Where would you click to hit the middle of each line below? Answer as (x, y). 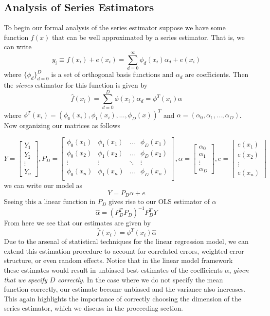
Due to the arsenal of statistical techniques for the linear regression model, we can (126, 241)
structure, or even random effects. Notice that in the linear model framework (118, 260)
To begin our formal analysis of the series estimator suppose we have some (115, 28)
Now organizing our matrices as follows (62, 125)
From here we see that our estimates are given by (77, 223)
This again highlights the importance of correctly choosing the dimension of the (123, 298)
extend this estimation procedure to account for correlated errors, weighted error (124, 251)
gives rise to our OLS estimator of (159, 201)
